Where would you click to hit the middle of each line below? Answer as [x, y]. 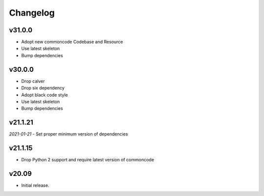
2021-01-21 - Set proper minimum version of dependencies [68, 134]
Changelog [32, 13]
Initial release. [35, 185]
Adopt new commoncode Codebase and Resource [72, 42]
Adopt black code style [44, 95]
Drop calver [33, 81]
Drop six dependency [43, 88]
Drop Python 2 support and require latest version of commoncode [88, 160]
